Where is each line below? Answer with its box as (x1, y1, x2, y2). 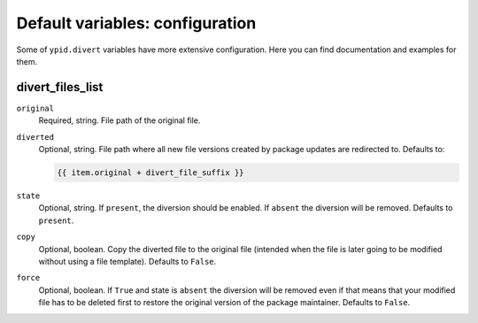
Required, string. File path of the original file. (38, 115, 201, 126)
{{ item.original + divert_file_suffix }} (57, 168, 244, 177)
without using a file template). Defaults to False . (38, 256, 217, 266)
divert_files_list (16, 80, 104, 95)
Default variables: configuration (16, 13, 257, 33)
